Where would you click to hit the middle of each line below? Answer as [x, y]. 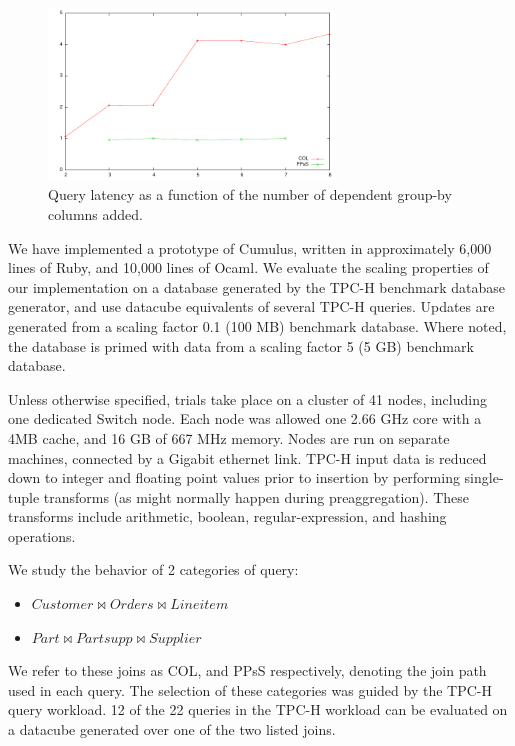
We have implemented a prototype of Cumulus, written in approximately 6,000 [250, 247]
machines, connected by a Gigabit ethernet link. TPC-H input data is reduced [247, 457]
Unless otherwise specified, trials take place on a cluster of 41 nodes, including [247, 398]
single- [484, 477]
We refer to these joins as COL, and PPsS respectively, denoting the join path [247, 670]
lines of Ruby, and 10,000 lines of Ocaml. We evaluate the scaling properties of [248, 267]
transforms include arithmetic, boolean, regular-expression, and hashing [227, 516]
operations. [42, 535]
